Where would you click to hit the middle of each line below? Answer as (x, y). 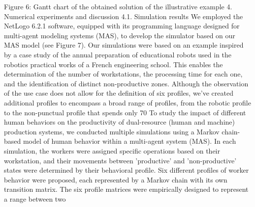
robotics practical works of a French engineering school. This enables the (113, 64)
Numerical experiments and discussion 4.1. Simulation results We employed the (124, 16)
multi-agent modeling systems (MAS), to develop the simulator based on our (120, 35)
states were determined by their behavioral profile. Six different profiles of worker (127, 170)
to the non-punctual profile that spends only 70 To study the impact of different (125, 112)
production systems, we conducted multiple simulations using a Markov (112, 131)
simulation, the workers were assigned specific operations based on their (112, 150)
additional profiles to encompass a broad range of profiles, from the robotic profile (127, 102)
